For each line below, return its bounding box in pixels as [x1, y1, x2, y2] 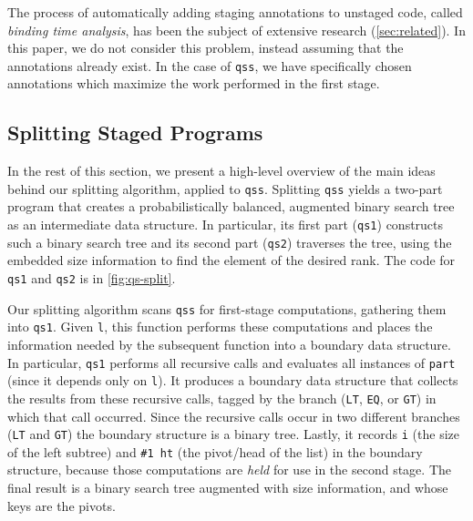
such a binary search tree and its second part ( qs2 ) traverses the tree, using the [7, 232, 452, 251]
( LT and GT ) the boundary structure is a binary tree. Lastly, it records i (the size [7, 424, 459, 444]
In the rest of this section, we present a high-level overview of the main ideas [7, 161, 436, 180]
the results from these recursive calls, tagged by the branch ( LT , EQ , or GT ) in [7, 388, 437, 407]
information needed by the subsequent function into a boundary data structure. [7, 334, 451, 353]
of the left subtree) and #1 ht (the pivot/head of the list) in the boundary [7, 442, 423, 461]
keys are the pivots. [7, 495, 116, 515]
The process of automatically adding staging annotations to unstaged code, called [7, 3, 463, 21]
